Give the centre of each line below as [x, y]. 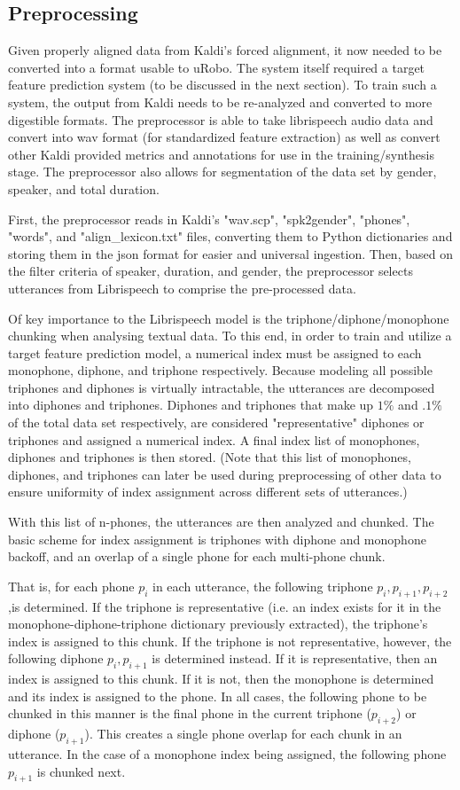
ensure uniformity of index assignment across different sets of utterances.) [208, 492]
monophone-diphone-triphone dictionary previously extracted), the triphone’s [218, 624]
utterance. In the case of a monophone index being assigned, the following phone [227, 753]
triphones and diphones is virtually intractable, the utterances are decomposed [222, 387]
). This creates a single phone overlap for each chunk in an [243, 734]
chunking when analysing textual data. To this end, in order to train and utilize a [230, 336]
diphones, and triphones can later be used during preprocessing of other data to [225, 474]
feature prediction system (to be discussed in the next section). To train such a [222, 85]
